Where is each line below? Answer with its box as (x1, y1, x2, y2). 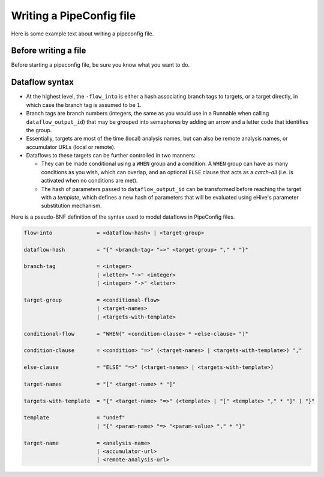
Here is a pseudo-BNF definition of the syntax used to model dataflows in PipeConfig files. (11, 213, 235, 220)
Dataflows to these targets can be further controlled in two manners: (26, 152, 196, 159)
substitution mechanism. (41, 202, 102, 210)
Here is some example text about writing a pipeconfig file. (11, 30, 154, 37)
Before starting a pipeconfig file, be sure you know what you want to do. (11, 61, 190, 68)
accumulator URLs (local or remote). (26, 143, 116, 150)
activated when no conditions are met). (41, 177, 138, 184)
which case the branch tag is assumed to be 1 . (26, 101, 142, 108)
